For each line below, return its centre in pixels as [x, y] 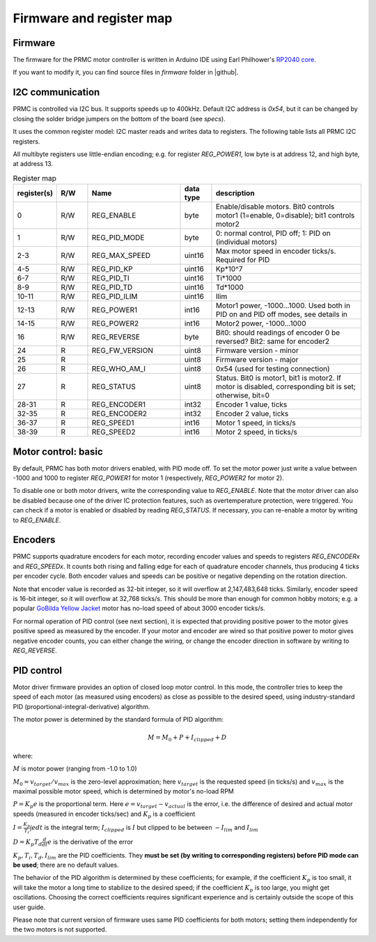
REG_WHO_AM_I [119, 369]
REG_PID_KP [112, 269]
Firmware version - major [257, 360]
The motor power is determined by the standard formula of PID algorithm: [118, 720]
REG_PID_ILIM [115, 296]
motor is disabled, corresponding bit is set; [286, 387]
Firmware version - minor [257, 351]
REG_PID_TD [112, 287]
